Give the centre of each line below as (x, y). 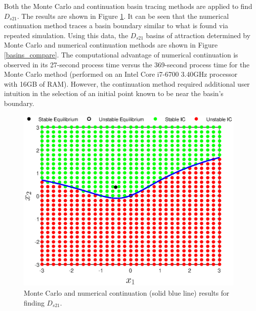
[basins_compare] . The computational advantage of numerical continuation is (121, 54)
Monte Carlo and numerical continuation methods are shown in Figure (111, 45)
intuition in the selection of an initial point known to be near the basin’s (114, 93)
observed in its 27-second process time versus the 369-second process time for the (127, 64)
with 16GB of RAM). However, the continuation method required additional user (127, 83)
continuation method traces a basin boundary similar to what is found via (116, 26)
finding (34, 302)
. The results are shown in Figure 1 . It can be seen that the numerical (123, 16)
